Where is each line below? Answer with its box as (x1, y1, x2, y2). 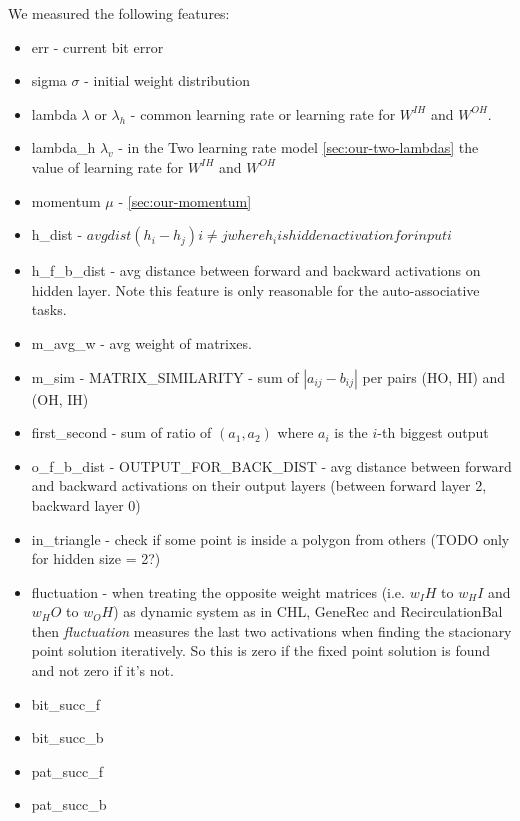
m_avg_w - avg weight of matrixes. (31, 332, 252, 353)
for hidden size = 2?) (31, 548, 161, 569)
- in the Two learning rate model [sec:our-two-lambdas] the (118, 137, 479, 158)
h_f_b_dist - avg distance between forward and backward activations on (31, 260, 481, 281)
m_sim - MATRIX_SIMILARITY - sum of (31, 366, 299, 387)
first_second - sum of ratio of (31, 422, 212, 443)
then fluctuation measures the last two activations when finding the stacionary (31, 620, 512, 641)
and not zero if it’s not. (31, 660, 174, 681)
